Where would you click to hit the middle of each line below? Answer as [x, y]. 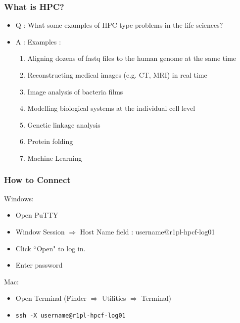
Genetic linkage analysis [64, 124]
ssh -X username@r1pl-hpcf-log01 [71, 315]
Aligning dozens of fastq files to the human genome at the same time [132, 58]
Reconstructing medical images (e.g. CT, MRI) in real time [117, 75]
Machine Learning [55, 158]
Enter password [39, 265]
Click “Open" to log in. [50, 248]
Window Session [40, 231]
